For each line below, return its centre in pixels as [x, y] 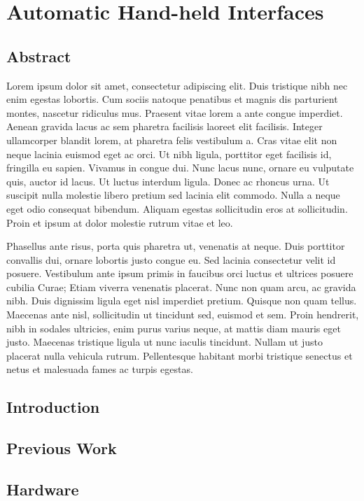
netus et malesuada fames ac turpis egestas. [100, 369]
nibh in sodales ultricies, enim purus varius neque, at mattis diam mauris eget [174, 328]
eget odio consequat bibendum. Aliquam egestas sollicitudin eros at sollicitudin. [177, 208]
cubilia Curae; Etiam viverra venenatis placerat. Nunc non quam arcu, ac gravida [181, 287]
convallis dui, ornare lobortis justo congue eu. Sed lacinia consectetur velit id [171, 259]
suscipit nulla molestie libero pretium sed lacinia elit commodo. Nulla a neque [173, 195]
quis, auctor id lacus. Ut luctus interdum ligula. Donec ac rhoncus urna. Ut [168, 181]
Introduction [53, 407]
